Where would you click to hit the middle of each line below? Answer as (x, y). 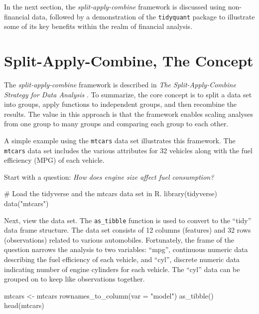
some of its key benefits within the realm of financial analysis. (98, 26)
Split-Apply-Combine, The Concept (129, 61)
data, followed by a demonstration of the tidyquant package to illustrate (143, 16)
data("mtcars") (26, 203)
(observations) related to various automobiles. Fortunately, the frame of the (119, 239)
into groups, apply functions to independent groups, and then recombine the (121, 104)
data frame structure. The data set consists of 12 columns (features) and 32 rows (128, 230)
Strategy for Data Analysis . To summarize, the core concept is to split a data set (128, 94)
